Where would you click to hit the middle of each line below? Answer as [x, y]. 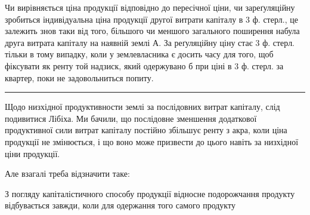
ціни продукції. [32, 153]
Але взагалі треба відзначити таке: [67, 173]
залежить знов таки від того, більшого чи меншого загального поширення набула [152, 31]
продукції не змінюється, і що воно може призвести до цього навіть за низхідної [152, 141]
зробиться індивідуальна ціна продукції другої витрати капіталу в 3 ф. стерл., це [151, 19]
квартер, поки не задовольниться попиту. [79, 77]
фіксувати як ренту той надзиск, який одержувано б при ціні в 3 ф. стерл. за [144, 65]
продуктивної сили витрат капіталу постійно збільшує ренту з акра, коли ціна [146, 130]
